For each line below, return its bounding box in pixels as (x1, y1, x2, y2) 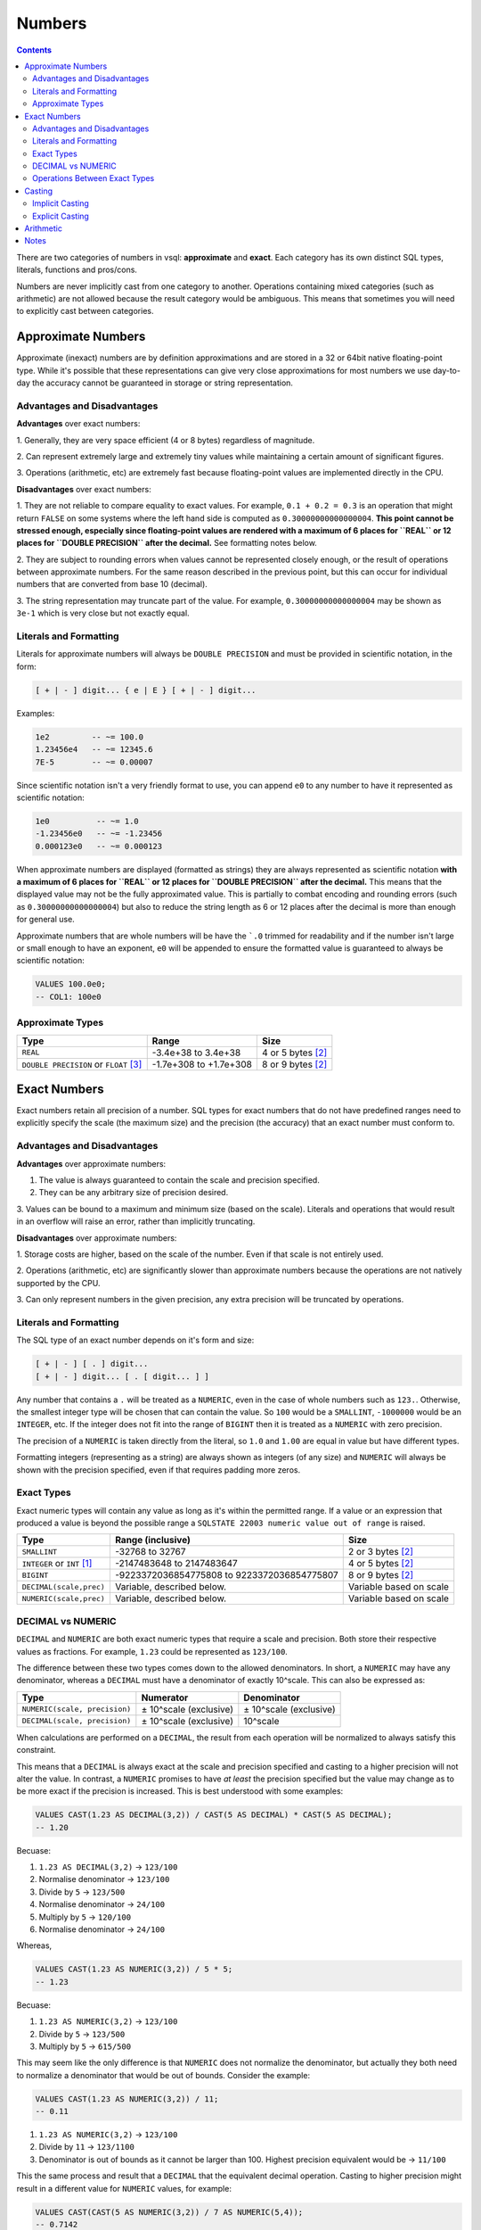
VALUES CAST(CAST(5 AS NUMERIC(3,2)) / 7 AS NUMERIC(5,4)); (35, 2207, 304, 2217)
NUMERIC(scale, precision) (21, 1705, 132, 1714)
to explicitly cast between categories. (16, 306, 154, 317)
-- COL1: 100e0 (35, 991, 102, 1002)
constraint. (16, 1745, 57, 1755)
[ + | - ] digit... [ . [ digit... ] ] (35, 1371, 209, 1382)
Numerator (141, 1691, 189, 1704)
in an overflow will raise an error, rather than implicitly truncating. (16, 1216, 256, 1226)
